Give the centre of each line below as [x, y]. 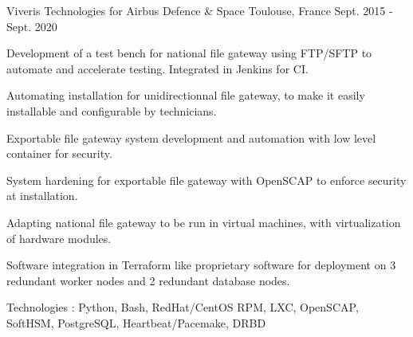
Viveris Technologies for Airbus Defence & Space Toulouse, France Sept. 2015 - [200, 10]
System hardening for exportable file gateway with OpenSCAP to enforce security [206, 180]
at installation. [42, 196]
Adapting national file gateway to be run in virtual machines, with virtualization [204, 222]
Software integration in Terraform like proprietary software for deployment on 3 [201, 265]
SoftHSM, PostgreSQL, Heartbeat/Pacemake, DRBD [136, 322]
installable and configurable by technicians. [112, 110]
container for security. [59, 153]
